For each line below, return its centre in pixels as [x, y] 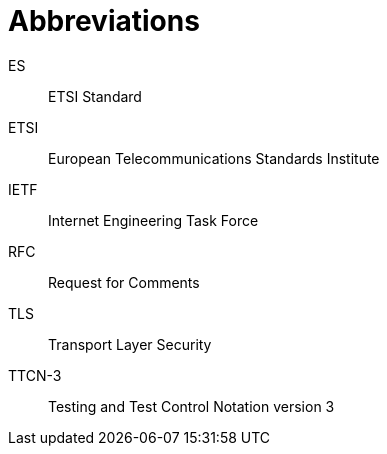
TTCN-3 [35, 375]
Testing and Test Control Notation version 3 [191, 406]
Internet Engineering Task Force [153, 220]
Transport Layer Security [130, 344]
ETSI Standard [95, 96]
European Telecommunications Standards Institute [214, 158]
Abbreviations [104, 21]
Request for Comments [124, 282]
